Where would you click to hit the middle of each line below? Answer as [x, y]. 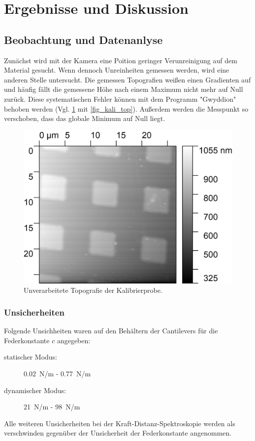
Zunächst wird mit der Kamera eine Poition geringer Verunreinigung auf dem [121, 60]
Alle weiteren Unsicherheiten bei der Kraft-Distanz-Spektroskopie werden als [120, 423]
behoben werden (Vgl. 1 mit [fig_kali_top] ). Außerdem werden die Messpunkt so [126, 108]
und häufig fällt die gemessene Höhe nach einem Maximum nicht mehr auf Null [124, 89]
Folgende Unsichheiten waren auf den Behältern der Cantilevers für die [111, 331]
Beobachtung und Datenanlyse [83, 39]
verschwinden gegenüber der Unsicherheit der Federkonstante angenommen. [118, 433]
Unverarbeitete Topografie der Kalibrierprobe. [93, 290]
